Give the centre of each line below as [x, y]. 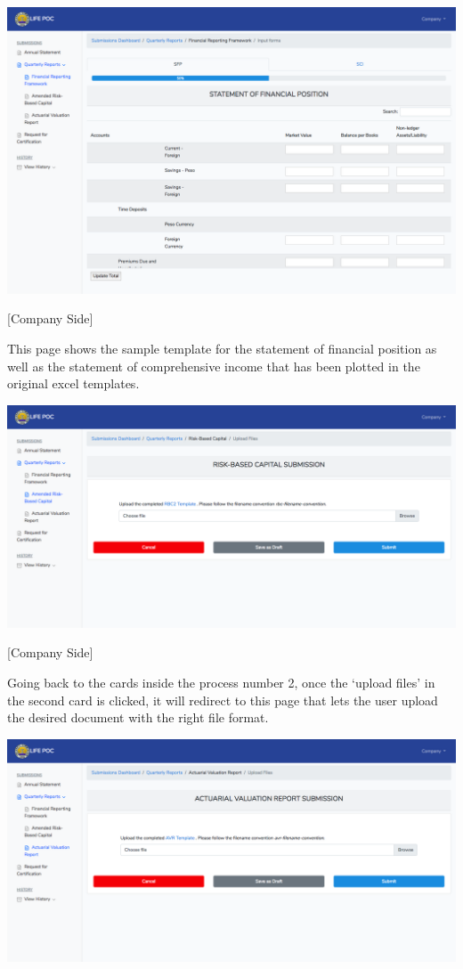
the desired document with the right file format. [138, 717]
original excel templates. [73, 383]
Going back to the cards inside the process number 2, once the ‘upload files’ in [221, 683]
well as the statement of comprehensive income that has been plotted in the [214, 366]
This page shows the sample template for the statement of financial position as [222, 349]
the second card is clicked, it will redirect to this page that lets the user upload [223, 700]
